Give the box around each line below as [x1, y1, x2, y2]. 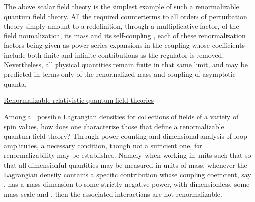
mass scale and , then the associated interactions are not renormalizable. [4, 188, 222, 199]
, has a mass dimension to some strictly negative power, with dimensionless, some [4, 179, 250, 189]
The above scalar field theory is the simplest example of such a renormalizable [4, 1, 239, 11]
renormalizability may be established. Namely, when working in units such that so [4, 150, 251, 160]
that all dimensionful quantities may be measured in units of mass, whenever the [4, 159, 247, 170]
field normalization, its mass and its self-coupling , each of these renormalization [4, 30, 246, 40]
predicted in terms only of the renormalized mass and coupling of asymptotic [4, 69, 236, 79]
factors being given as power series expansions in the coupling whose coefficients [4, 40, 245, 50]
